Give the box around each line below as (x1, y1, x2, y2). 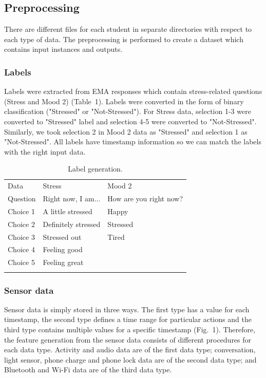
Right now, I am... (43, 193, 101, 204)
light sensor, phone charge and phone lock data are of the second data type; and (4, 354, 257, 365)
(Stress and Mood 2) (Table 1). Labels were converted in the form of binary (4, 96, 244, 106)
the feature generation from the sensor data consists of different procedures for (4, 334, 252, 345)
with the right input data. (4, 146, 86, 157)
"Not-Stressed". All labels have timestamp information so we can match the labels (4, 136, 261, 147)
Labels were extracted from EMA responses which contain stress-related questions (4, 86, 262, 97)
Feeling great (43, 257, 84, 268)
